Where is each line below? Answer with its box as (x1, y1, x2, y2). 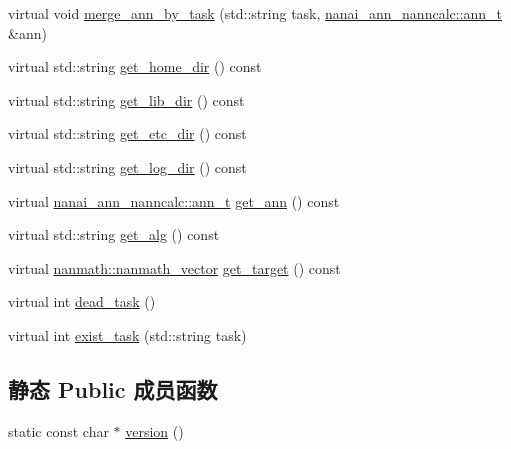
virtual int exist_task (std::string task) (8, 324, 247, 345)
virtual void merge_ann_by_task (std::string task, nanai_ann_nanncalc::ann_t (8, 3, 503, 23)
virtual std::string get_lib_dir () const (8, 89, 245, 110)
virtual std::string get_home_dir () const (8, 56, 262, 77)
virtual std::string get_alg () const (8, 224, 220, 245)
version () (125, 420, 184, 441)
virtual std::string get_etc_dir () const (8, 123, 247, 144)
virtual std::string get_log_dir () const (8, 156, 247, 177)
